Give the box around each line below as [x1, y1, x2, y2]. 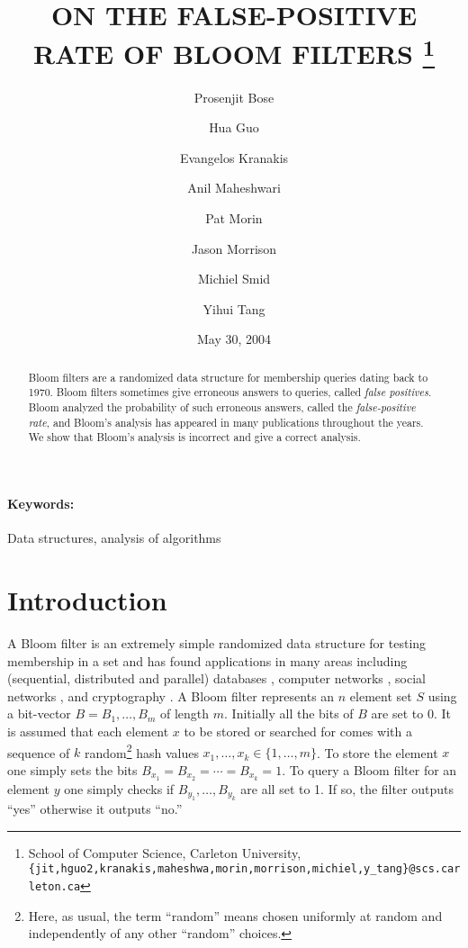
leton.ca [28, 880, 81, 893]
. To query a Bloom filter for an [282, 760, 457, 779]
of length [159, 704, 210, 723]
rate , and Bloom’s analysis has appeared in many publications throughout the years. [28, 414, 424, 429]
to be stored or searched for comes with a [184, 721, 412, 740]
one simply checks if [64, 779, 175, 798]
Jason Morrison [191, 239, 277, 257]
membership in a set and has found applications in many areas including [7, 651, 408, 670]
